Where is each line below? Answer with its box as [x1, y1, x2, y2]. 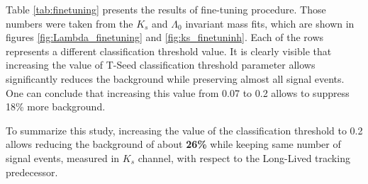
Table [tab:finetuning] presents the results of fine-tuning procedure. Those [6, 2, 326, 16]
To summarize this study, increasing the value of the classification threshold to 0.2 [6, 122, 363, 137]
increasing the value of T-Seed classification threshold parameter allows [6, 57, 316, 72]
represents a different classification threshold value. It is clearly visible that [6, 43, 332, 58]
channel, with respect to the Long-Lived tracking [138, 150, 350, 165]
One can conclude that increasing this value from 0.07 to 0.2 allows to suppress [6, 85, 350, 100]
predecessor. [6, 164, 58, 179]
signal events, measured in [6, 150, 120, 165]
